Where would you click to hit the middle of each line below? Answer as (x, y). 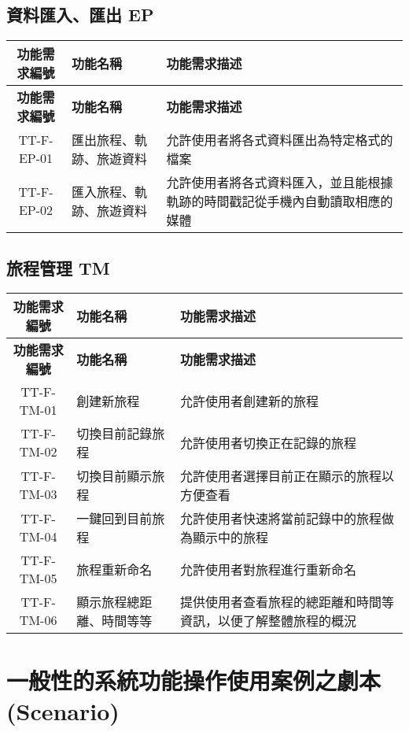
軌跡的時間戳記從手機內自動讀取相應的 (280, 201)
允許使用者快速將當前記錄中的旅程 (281, 519)
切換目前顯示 (114, 476)
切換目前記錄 (114, 434)
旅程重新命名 (114, 570)
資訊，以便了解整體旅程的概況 (269, 621)
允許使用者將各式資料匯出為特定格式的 (280, 140)
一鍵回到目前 (114, 519)
